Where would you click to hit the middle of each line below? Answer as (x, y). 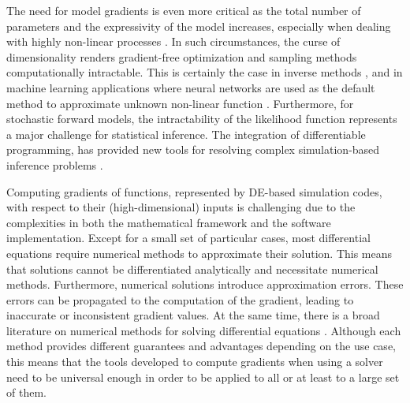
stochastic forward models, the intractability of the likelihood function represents (202, 119)
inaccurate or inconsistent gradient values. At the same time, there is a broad (193, 315)
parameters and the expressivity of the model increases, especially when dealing (199, 26)
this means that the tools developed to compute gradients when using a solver (195, 362)
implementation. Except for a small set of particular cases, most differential (188, 238)
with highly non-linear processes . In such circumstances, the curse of (173, 41)
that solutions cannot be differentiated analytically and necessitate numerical (192, 269)
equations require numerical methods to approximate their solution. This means (199, 253)
